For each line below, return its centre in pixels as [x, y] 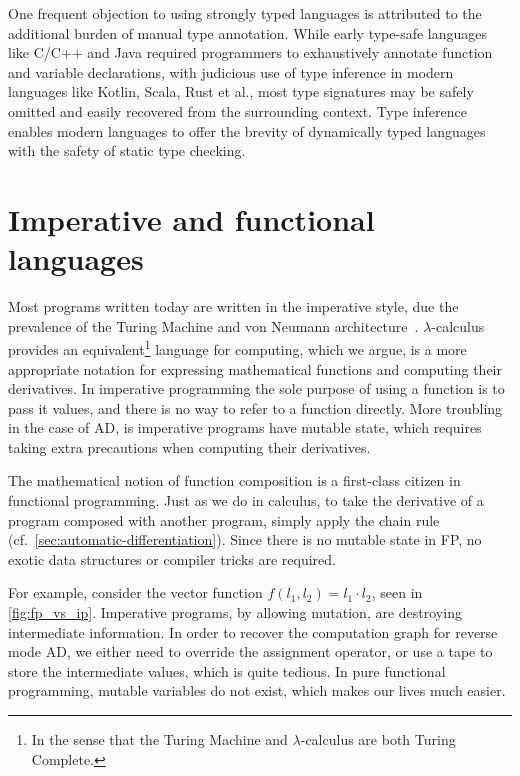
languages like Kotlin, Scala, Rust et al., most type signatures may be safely [241, 91]
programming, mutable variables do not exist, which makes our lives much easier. [257, 690]
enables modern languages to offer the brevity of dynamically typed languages [247, 130]
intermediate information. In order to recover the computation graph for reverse [253, 631]
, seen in [397, 592]
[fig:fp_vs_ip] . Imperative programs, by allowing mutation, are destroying [235, 612]
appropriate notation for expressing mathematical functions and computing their [255, 368]
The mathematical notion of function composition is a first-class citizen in [234, 480]
